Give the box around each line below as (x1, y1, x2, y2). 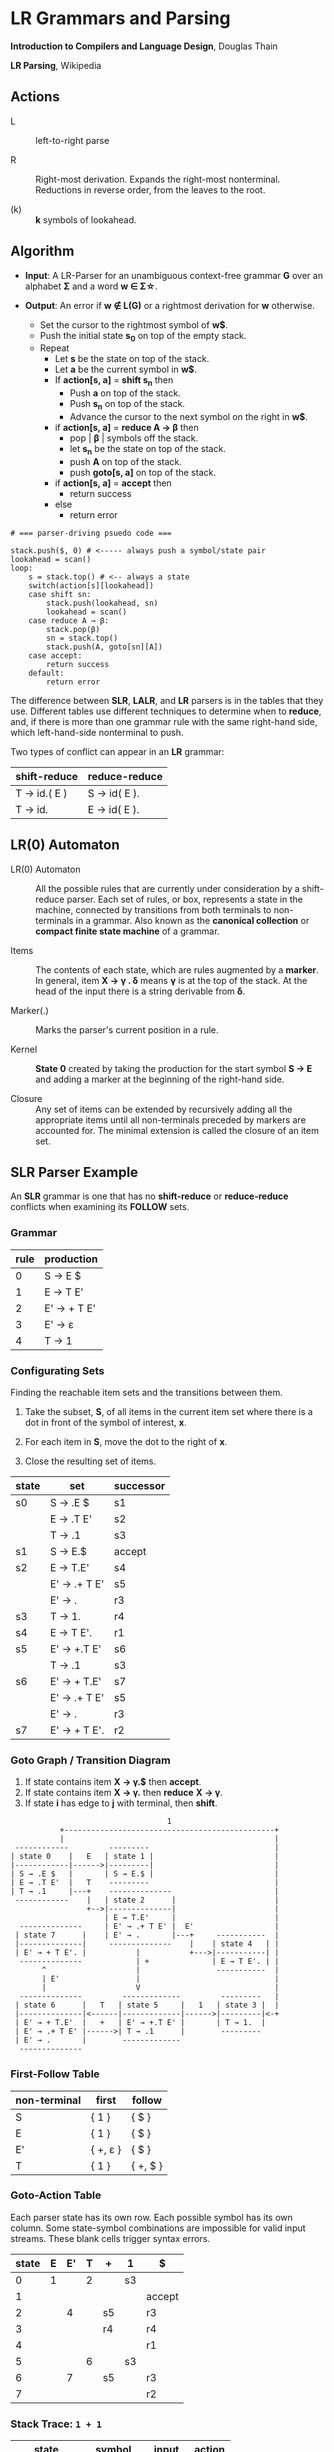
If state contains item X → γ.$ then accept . (24, 1776, 202, 1788)
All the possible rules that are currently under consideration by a (35, 882, 300, 894)
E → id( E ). (87, 802, 140, 816)
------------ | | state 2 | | (14, 1895, 280, 1906)
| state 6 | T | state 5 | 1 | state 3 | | (14, 2000, 280, 2011)
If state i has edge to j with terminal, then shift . (24, 1797, 218, 1809)
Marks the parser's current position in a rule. (35, 1023, 219, 1036)
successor (113, 1478, 166, 1492)
